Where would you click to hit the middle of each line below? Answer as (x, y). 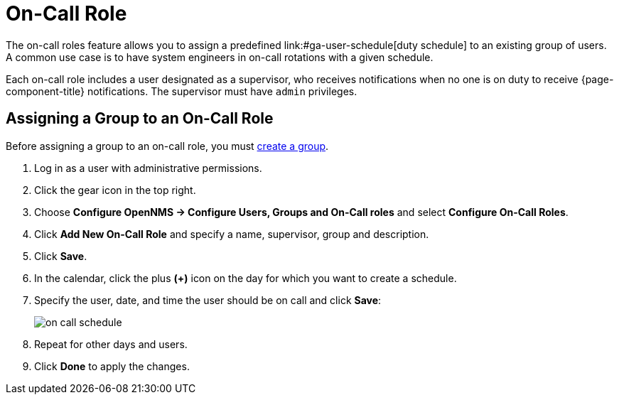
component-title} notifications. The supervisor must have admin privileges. (182, 91)
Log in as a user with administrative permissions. (148, 168)
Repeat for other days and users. (111, 344)
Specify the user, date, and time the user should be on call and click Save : (208, 300)
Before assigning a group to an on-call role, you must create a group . (167, 146)
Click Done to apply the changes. (112, 366)
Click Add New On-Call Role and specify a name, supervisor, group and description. (232, 234)
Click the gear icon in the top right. (115, 190)
